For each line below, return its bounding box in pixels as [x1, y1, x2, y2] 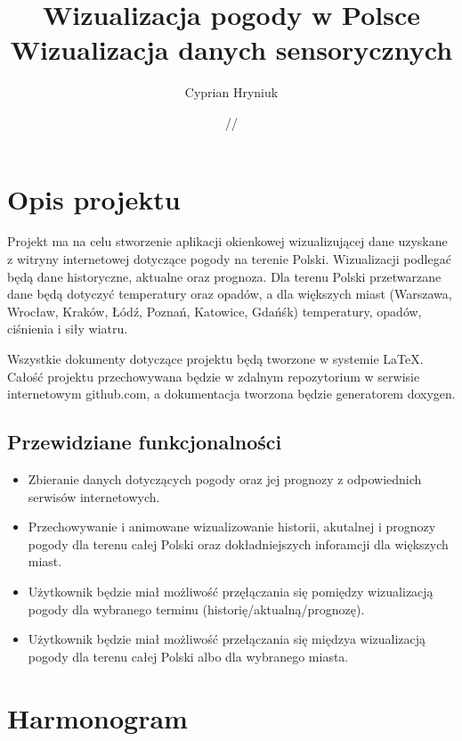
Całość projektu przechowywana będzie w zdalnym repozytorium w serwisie [7, 366, 420, 385]
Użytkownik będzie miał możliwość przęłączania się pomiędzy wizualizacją [28, 581, 434, 600]
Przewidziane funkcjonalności [7, 428, 282, 456]
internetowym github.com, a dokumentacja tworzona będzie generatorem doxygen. [7, 384, 456, 403]
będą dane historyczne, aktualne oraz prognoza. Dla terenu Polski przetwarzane [7, 267, 442, 285]
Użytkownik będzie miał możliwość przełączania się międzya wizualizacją [28, 630, 426, 648]
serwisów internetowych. [28, 487, 160, 506]
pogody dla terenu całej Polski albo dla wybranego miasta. [28, 646, 349, 665]
